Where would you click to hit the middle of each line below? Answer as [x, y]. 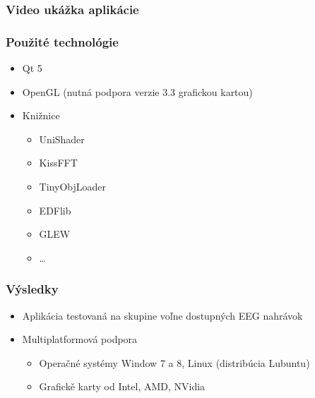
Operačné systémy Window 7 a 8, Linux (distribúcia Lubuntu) [174, 362]
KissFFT [58, 163]
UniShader [62, 139]
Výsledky [32, 289]
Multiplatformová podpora [80, 339]
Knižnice [41, 115]
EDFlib [55, 210]
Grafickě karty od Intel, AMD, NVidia [122, 386]
